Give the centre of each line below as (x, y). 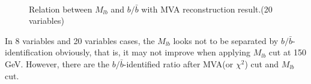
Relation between (61, 9)
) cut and (262, 63)
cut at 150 (288, 52)
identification (29, 52)
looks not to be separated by (226, 40)
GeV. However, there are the (57, 63)
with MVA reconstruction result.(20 (207, 9)
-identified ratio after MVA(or (178, 63)
